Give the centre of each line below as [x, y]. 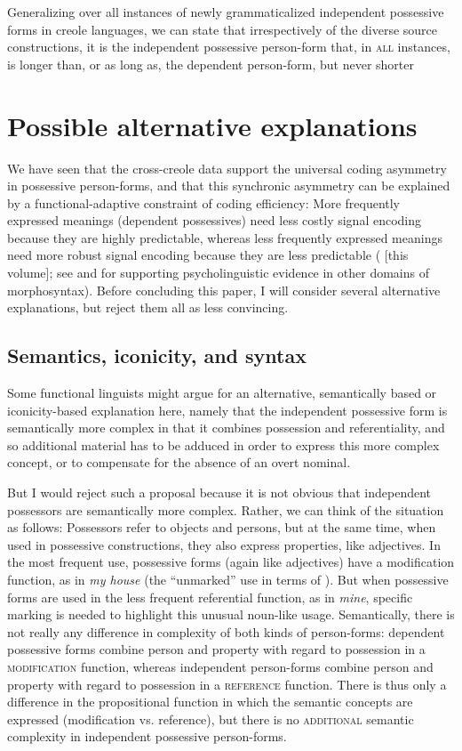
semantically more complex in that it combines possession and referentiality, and [226, 428]
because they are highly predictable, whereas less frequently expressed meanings [225, 237]
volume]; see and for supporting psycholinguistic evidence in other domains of [218, 273]
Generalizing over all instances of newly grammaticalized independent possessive [226, 12]
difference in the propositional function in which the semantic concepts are [210, 702]
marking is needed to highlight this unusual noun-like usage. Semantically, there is [231, 614]
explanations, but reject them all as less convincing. [148, 307]
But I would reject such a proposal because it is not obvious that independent [219, 493]
